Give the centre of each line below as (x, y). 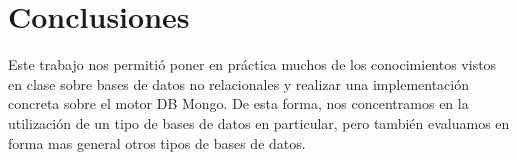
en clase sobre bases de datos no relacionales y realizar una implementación (239, 83)
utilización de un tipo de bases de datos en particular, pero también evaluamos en (259, 122)
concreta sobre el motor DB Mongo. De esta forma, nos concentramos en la (238, 103)
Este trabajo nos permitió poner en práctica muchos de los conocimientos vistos (252, 64)
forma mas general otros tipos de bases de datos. (157, 142)
